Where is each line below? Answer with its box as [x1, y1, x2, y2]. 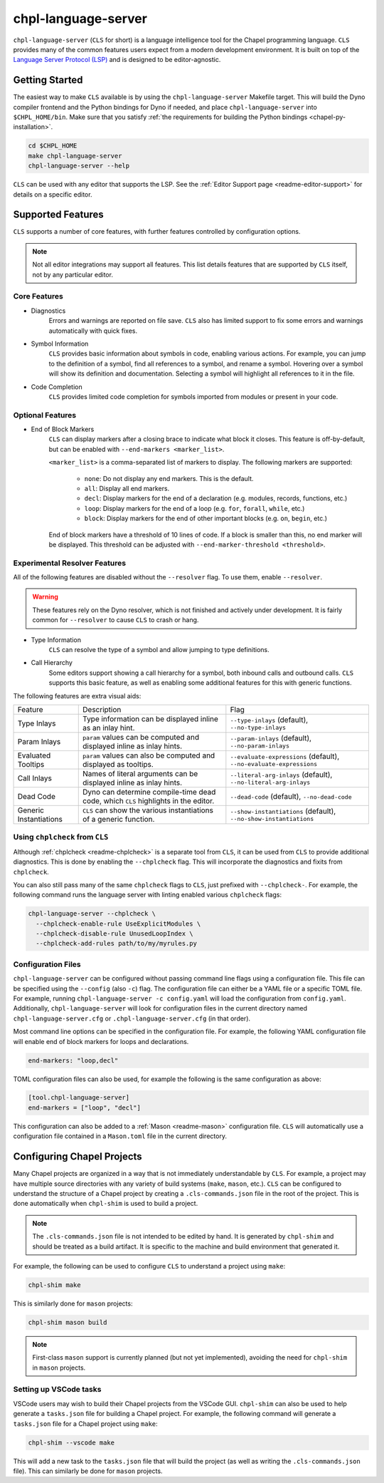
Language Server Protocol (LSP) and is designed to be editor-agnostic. [13, 56, 221, 64]
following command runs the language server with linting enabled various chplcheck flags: [13, 891, 282, 899]
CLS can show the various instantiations [82, 805, 213, 815]
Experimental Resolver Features [13, 558, 127, 568]
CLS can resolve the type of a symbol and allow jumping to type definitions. [48, 646, 270, 654]
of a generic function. [82, 814, 155, 824]
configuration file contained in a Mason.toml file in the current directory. [13, 1132, 228, 1140]
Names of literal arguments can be [82, 768, 198, 778]
